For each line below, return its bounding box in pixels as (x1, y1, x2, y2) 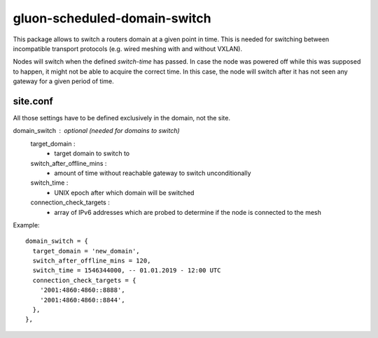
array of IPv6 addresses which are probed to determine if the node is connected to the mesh (54, 208, 322, 216)
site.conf (13, 95, 54, 107)
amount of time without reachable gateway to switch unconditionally (54, 169, 251, 177)
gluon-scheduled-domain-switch (13, 10, 211, 26)
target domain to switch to (54, 149, 130, 157)
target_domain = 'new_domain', (32, 247, 140, 255)
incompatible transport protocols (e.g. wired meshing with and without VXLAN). (13, 44, 243, 52)
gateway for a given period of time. (13, 77, 115, 85)
